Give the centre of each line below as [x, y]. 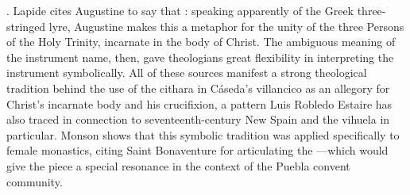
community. [35, 181]
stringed [26, 26]
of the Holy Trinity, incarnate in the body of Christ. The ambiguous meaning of [201, 42]
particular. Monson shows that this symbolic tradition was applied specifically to [203, 134]
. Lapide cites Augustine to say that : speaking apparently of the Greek [180, 10]
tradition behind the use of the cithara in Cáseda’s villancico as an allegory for [198, 88]
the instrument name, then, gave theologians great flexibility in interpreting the [200, 57]
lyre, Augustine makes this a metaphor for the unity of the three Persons [226, 26]
